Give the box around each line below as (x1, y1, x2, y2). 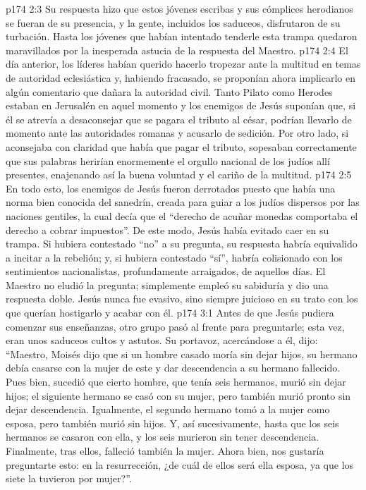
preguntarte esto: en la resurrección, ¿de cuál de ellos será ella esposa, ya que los (6, 457, 354, 472)
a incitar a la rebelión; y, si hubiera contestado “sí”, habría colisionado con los (6, 250, 343, 264)
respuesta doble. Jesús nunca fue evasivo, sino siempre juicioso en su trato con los (6, 291, 358, 306)
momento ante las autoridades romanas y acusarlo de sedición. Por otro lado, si (6, 125, 349, 140)
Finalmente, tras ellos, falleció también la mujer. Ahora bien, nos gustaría (6, 443, 324, 458)
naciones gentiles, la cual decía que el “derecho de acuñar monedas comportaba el (6, 208, 358, 223)
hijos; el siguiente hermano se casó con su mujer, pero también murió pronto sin (6, 388, 351, 403)
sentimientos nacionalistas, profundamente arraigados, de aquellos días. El (6, 264, 326, 278)
